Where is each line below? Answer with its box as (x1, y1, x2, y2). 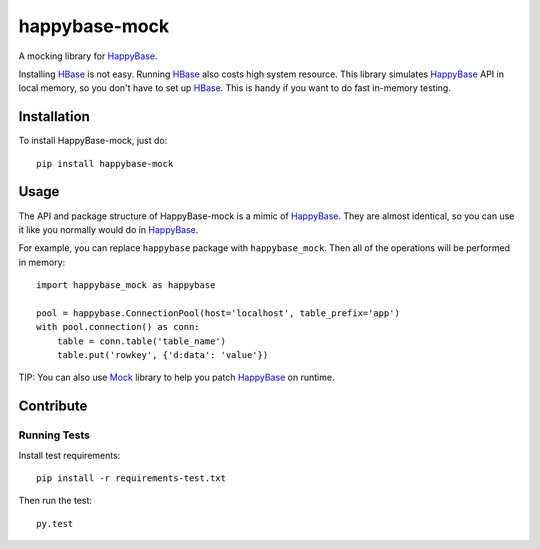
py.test (36, 518, 74, 529)
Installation (18, 108, 90, 125)
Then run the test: (18, 495, 93, 507)
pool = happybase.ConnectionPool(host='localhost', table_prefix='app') (36, 307, 400, 319)
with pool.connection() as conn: (36, 321, 200, 333)
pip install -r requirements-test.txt (36, 472, 227, 484)
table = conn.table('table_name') (56, 335, 227, 347)
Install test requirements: (18, 449, 121, 461)
